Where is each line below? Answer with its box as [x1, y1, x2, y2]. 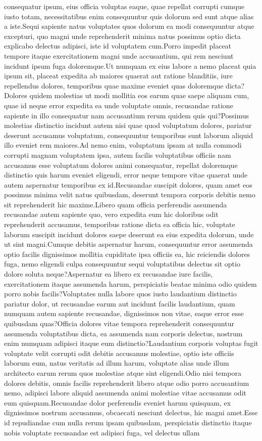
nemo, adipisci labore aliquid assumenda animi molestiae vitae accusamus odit [4, 387, 246, 398]
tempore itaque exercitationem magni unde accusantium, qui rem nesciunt [4, 50, 234, 61]
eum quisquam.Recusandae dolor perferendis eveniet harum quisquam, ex [4, 397, 231, 408]
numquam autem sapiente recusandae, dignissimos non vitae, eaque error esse [4, 308, 244, 319]
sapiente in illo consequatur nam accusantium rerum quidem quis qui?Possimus [4, 110, 249, 120]
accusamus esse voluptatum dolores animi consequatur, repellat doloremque [4, 159, 238, 170]
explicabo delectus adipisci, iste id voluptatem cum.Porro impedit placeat [4, 40, 232, 51]
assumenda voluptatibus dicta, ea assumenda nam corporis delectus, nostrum [4, 328, 243, 338]
